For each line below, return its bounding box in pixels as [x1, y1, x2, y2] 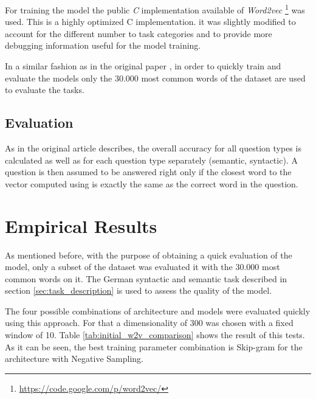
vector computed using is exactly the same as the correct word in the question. [5, 177, 298, 190]
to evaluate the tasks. [5, 83, 84, 96]
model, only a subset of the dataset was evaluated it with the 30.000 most [5, 260, 280, 273]
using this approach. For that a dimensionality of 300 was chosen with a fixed [5, 316, 294, 329]
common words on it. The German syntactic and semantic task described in [5, 272, 287, 285]
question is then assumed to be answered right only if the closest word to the [5, 165, 292, 178]
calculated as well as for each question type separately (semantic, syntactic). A [5, 153, 298, 166]
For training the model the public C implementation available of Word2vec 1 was [5, 2, 305, 16]
